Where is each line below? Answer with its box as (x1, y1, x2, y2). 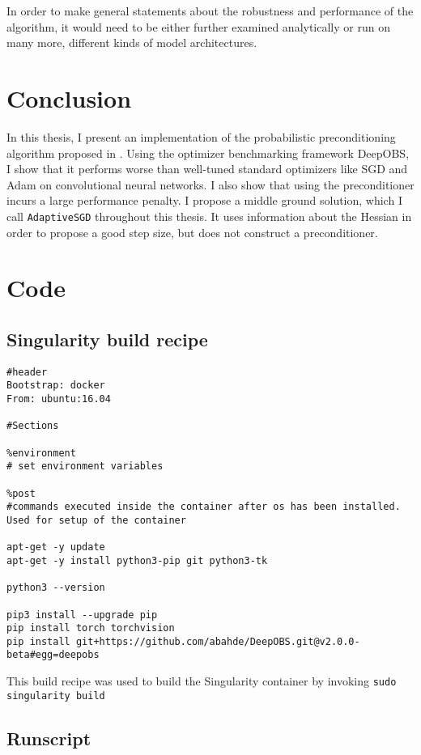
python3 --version (6, 582, 105, 594)
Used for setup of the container (6, 514, 186, 526)
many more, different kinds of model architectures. (6, 34, 257, 51)
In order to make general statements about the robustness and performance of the (6, 2, 414, 19)
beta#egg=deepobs (6, 649, 100, 661)
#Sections (6, 420, 59, 432)
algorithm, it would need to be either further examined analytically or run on (6, 18, 390, 35)
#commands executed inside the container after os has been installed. (6, 501, 401, 513)
